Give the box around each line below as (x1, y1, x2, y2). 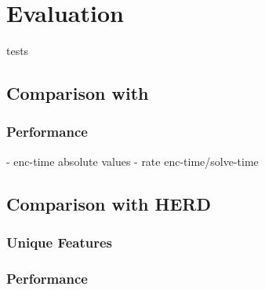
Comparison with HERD (6, 191, 211, 215)
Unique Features (6, 233, 113, 252)
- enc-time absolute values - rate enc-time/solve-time (6, 152, 259, 169)
